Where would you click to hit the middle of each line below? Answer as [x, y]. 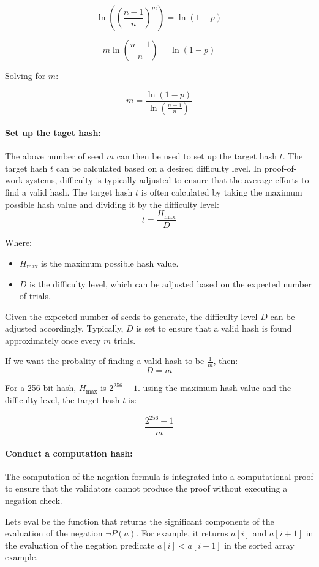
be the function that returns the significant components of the [158, 521]
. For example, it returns [182, 533]
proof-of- [280, 168]
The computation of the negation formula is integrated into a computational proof [159, 476]
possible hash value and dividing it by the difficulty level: [112, 204]
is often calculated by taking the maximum [222, 192]
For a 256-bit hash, [41, 388]
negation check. [34, 500]
